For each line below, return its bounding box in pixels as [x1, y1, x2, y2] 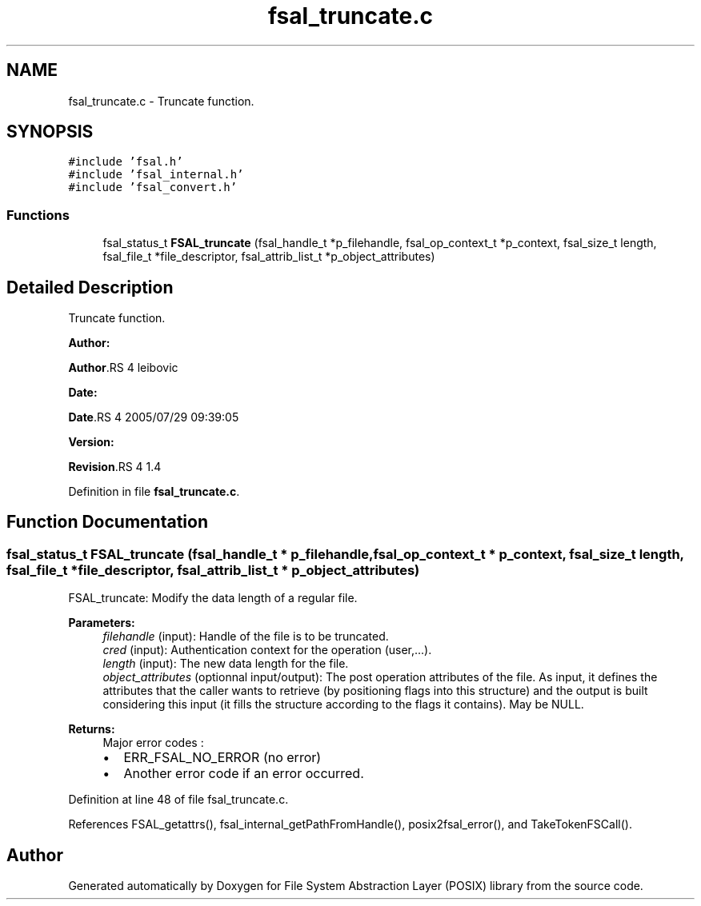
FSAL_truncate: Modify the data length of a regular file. [68, 591, 358, 605]
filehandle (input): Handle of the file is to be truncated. [102, 629, 389, 644]
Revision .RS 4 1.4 [68, 460, 162, 474]
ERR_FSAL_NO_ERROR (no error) [123, 749, 322, 766]
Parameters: [68, 616, 135, 630]
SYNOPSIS [6, 122, 94, 142]
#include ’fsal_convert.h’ [68, 181, 238, 194]
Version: [68, 435, 114, 449]
